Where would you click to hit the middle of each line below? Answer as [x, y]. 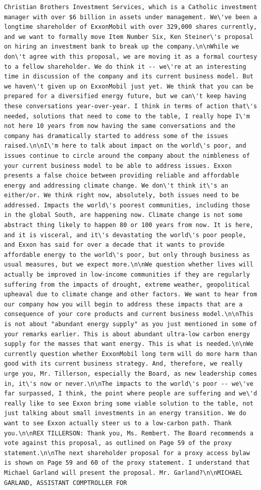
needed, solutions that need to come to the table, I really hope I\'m [127, 116]
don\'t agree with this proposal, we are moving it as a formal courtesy [131, 56]
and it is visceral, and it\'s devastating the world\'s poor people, [125, 235]
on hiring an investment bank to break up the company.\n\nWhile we [122, 47]
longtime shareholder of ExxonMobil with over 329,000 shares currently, [131, 27]
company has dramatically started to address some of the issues [116, 136]
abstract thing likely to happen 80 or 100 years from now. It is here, [129, 225]
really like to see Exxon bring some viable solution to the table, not [129, 403]
